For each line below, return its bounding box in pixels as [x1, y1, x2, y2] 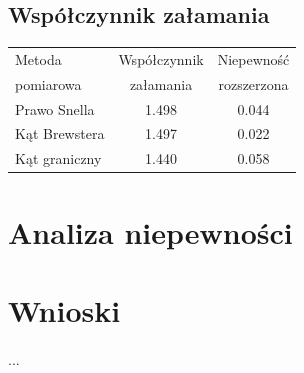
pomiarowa [15, 73, 82, 94]
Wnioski [8, 289, 121, 330]
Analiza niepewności [8, 211, 293, 252]
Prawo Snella [15, 98, 95, 119]
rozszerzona [218, 73, 289, 94]
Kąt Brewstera [15, 123, 105, 144]
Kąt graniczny [15, 148, 102, 169]
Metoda [15, 48, 62, 69]
